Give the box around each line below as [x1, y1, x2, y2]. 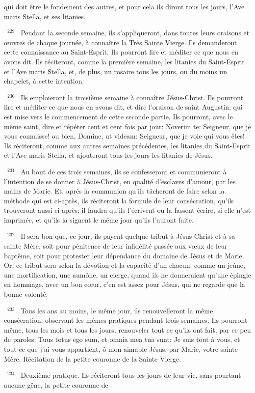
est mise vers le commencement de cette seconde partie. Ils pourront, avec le [4, 111, 233, 121]
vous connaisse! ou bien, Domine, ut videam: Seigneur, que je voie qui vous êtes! [4, 131, 245, 141]
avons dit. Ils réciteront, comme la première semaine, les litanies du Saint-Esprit [4, 56, 245, 66]
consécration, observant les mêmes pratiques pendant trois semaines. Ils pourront [4, 315, 248, 325]
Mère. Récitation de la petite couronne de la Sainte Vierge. [4, 353, 181, 364]
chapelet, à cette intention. [4, 76, 84, 86]
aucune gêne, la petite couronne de [4, 379, 108, 390]
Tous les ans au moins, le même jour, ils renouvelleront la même [21, 305, 213, 315]
